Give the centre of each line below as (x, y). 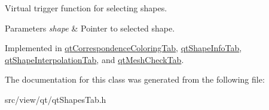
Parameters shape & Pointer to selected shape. (90, 28)
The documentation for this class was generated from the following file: (135, 79)
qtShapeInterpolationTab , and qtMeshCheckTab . (94, 59)
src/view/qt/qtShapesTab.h (56, 99)
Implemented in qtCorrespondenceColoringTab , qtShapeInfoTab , (123, 48)
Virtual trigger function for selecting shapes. (86, 8)
